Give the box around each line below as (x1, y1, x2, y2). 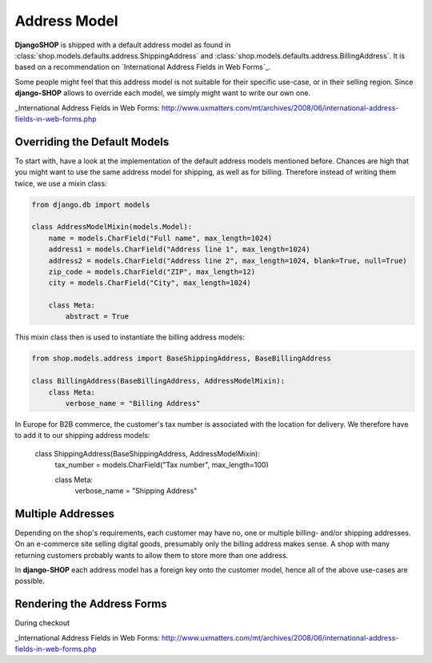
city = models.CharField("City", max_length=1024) (48, 279, 251, 287)
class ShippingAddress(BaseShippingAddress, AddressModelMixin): (34, 448, 260, 458)
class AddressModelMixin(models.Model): (31, 223, 192, 231)
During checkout (14, 618, 70, 628)
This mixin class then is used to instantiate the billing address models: (14, 332, 246, 342)
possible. (14, 577, 46, 586)
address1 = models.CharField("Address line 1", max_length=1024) (48, 245, 310, 254)
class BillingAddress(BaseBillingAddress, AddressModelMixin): (31, 376, 286, 386)
